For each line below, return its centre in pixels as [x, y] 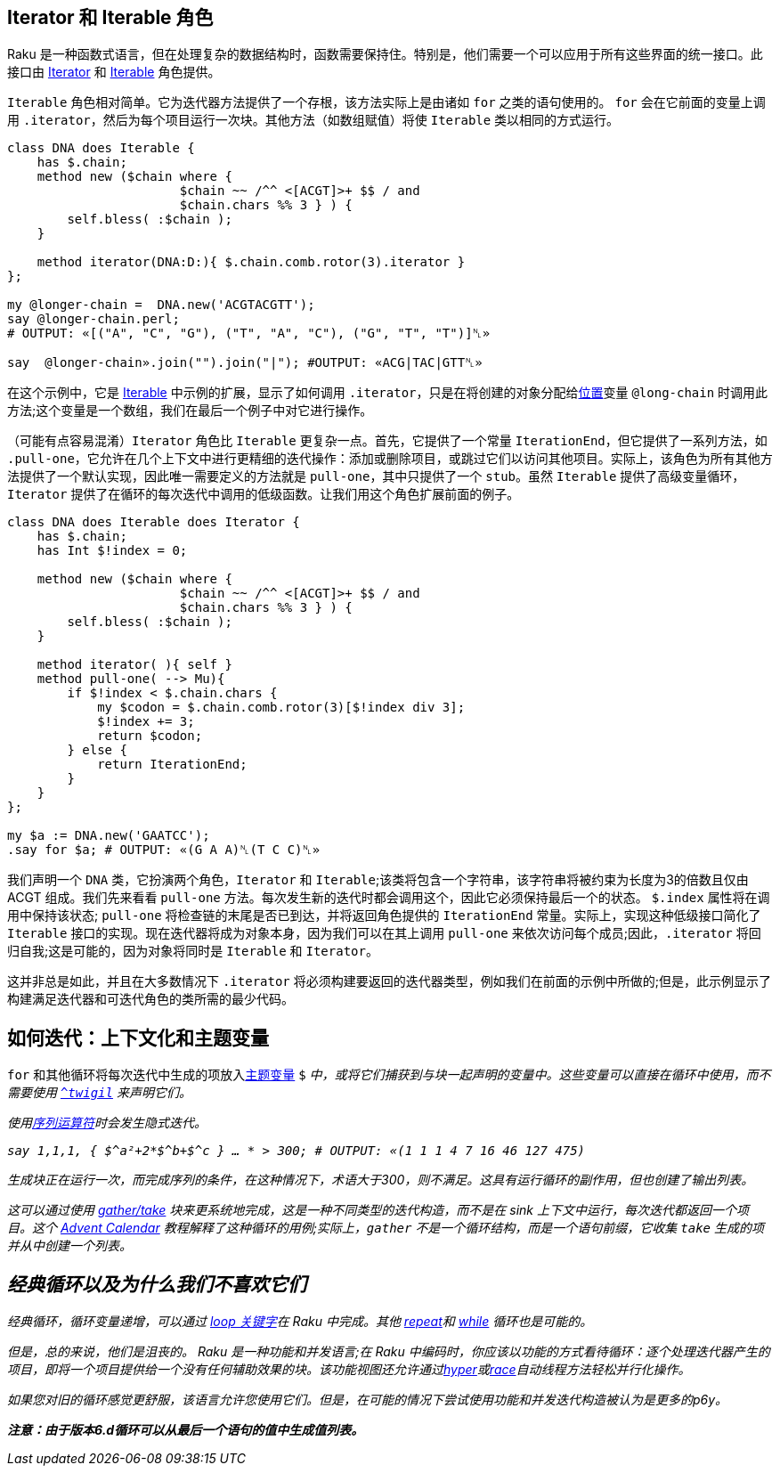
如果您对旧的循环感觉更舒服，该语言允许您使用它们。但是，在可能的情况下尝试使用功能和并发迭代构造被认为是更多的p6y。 [368, 1400]
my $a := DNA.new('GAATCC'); [109, 836]
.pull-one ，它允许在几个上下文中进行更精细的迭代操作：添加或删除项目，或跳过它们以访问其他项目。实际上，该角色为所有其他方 [390, 459]
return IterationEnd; [172, 765]
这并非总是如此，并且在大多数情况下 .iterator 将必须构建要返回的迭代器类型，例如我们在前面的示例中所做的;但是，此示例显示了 [389, 981]
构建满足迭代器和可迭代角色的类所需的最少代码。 [150, 999]
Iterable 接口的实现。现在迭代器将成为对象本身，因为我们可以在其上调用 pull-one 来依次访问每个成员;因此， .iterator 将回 [384, 933]
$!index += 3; [146, 722]
